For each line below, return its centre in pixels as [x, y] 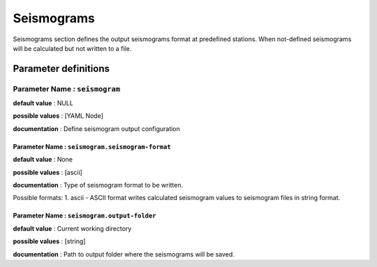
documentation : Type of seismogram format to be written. [98, 185]
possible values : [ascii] [48, 172]
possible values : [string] [49, 241]
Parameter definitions [61, 69]
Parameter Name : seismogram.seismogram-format [92, 146]
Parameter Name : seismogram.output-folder [84, 215]
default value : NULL [43, 103]
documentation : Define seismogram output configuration [97, 128]
